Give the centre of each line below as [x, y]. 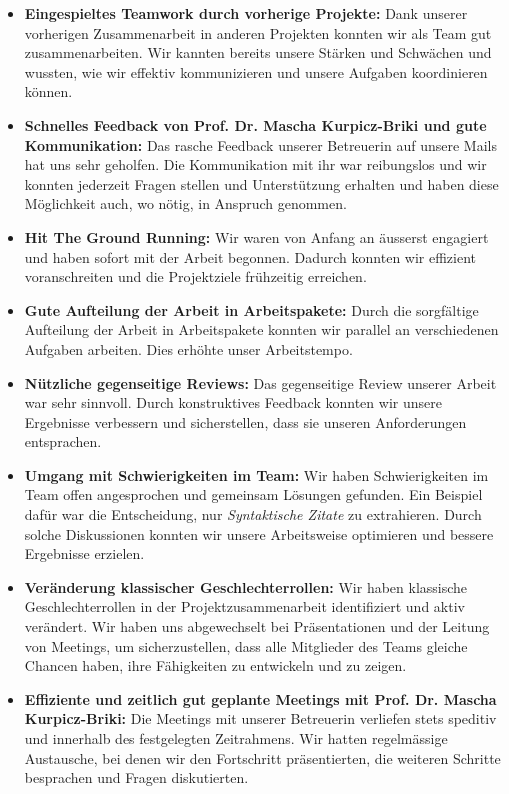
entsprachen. [63, 441]
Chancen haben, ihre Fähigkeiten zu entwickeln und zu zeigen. [215, 665]
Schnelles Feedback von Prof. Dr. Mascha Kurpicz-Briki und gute [255, 124]
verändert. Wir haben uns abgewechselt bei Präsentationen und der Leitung [257, 626]
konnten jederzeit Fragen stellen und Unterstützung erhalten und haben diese [261, 183]
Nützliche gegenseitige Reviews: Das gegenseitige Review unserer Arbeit [260, 382]
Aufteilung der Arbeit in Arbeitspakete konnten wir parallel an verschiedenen [261, 329]
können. [48, 91]
